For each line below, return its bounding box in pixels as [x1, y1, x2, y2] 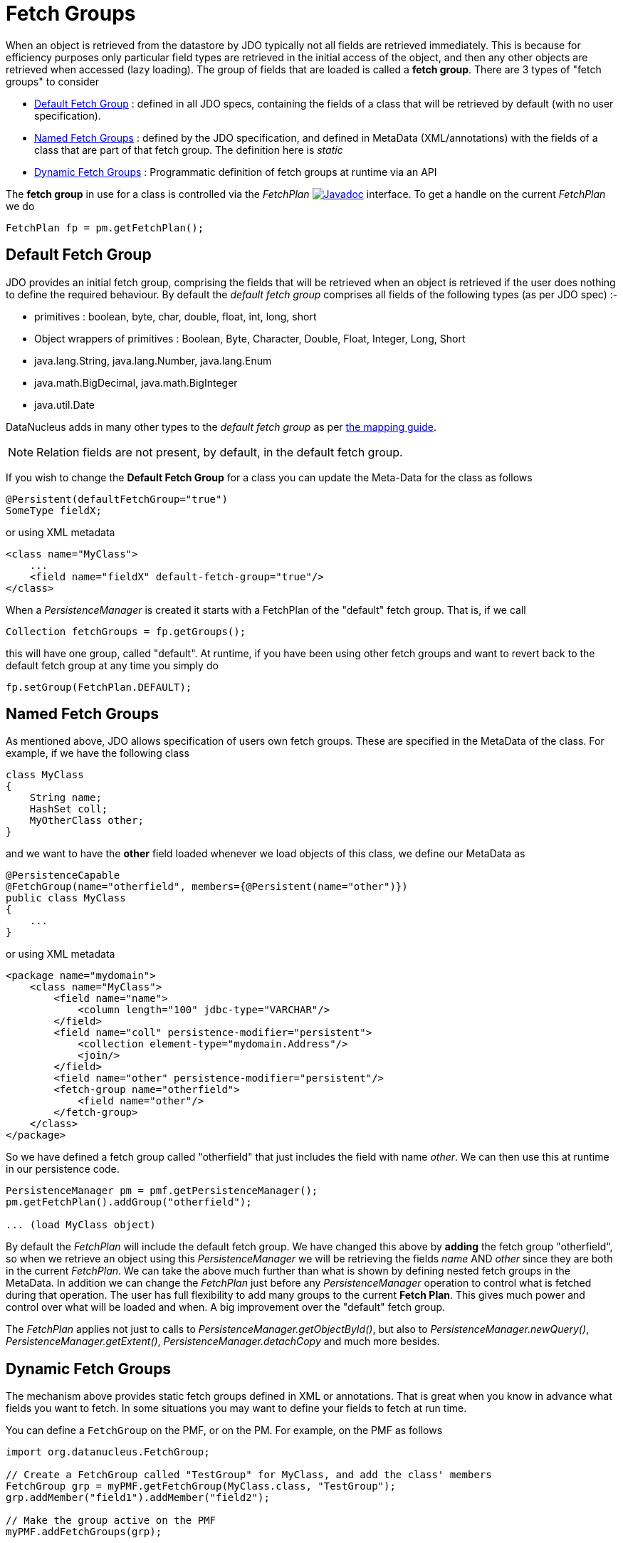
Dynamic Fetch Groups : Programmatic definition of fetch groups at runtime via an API [34, 165, 437, 178]
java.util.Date [34, 398, 95, 411]
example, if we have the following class [6, 747, 189, 760]
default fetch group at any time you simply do [6, 659, 219, 671]
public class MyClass [6, 892, 126, 904]
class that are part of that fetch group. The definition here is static [34, 143, 343, 156]
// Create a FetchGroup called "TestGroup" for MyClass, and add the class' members [6, 1469, 492, 1481]
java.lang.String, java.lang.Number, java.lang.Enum [34, 354, 272, 367]
